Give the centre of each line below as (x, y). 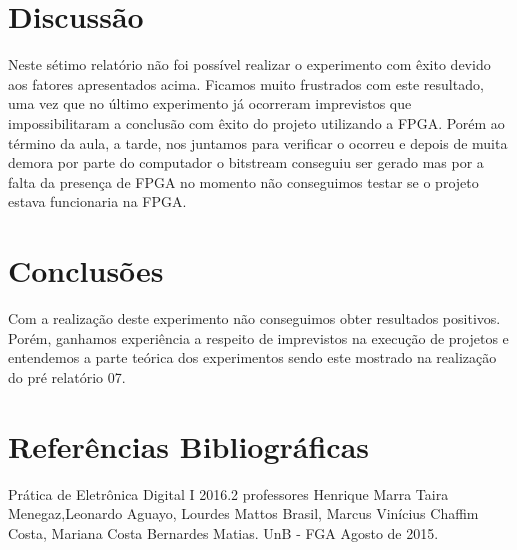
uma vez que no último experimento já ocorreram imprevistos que (210, 103)
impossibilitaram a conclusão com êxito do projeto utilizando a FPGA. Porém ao (256, 122)
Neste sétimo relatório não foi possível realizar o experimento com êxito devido (249, 64)
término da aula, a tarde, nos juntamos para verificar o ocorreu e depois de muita (258, 142)
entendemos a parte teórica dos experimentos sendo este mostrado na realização (252, 357)
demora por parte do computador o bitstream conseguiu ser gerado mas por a (246, 162)
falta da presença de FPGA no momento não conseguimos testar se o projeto (243, 181)
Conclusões (86, 270)
